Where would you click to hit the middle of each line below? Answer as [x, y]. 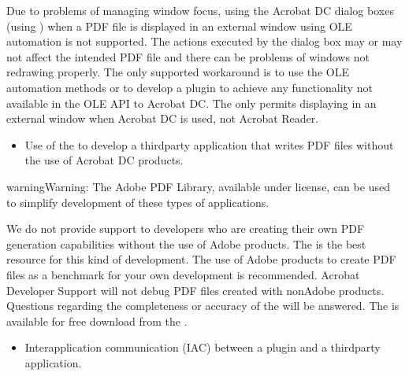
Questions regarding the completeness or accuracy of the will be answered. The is [203, 306]
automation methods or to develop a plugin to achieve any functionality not [190, 87]
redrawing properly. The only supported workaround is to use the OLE [178, 72]
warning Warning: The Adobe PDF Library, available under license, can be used [198, 186]
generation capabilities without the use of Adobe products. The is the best [186, 243]
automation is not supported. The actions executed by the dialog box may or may [204, 41]
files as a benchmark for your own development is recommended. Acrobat [183, 274]
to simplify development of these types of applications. [138, 202]
